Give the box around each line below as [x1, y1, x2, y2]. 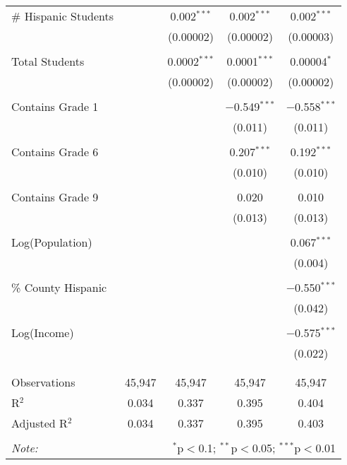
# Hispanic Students [11, 8, 114, 24]
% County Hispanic [11, 279, 107, 295]
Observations [11, 374, 75, 390]
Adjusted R [11, 415, 68, 431]
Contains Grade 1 [11, 98, 99, 114]
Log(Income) [11, 324, 74, 341]
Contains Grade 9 [11, 189, 99, 205]
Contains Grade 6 [11, 143, 99, 160]
